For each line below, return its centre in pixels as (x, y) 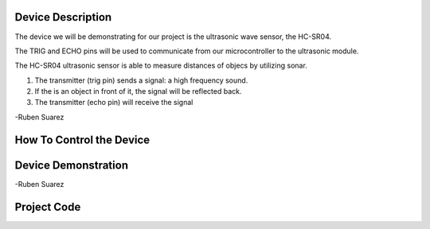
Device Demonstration (72, 165)
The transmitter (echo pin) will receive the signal (114, 103)
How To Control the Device (82, 140)
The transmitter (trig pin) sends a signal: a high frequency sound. (141, 80)
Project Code (48, 207)
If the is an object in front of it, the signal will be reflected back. (138, 91)
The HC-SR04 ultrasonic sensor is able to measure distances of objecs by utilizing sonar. (161, 66)
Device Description (63, 17)
